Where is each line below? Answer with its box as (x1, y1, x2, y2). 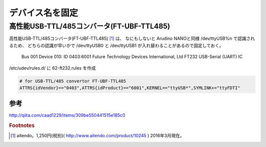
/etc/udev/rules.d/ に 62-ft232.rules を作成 (9, 65, 96, 71)
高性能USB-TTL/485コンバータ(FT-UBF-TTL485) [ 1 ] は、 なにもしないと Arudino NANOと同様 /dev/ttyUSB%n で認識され (9, 36, 255, 41)
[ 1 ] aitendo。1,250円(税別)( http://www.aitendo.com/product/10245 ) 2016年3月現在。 (10, 133, 185, 139)
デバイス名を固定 (9, 7, 78, 18)
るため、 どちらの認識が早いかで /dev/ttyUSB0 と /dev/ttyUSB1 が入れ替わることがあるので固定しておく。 (9, 42, 224, 48)
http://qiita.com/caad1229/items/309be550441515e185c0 (9, 112, 126, 118)
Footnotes (9, 122, 35, 129)
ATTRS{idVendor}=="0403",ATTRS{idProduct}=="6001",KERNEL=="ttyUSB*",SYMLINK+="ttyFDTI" (19, 85, 241, 91)
